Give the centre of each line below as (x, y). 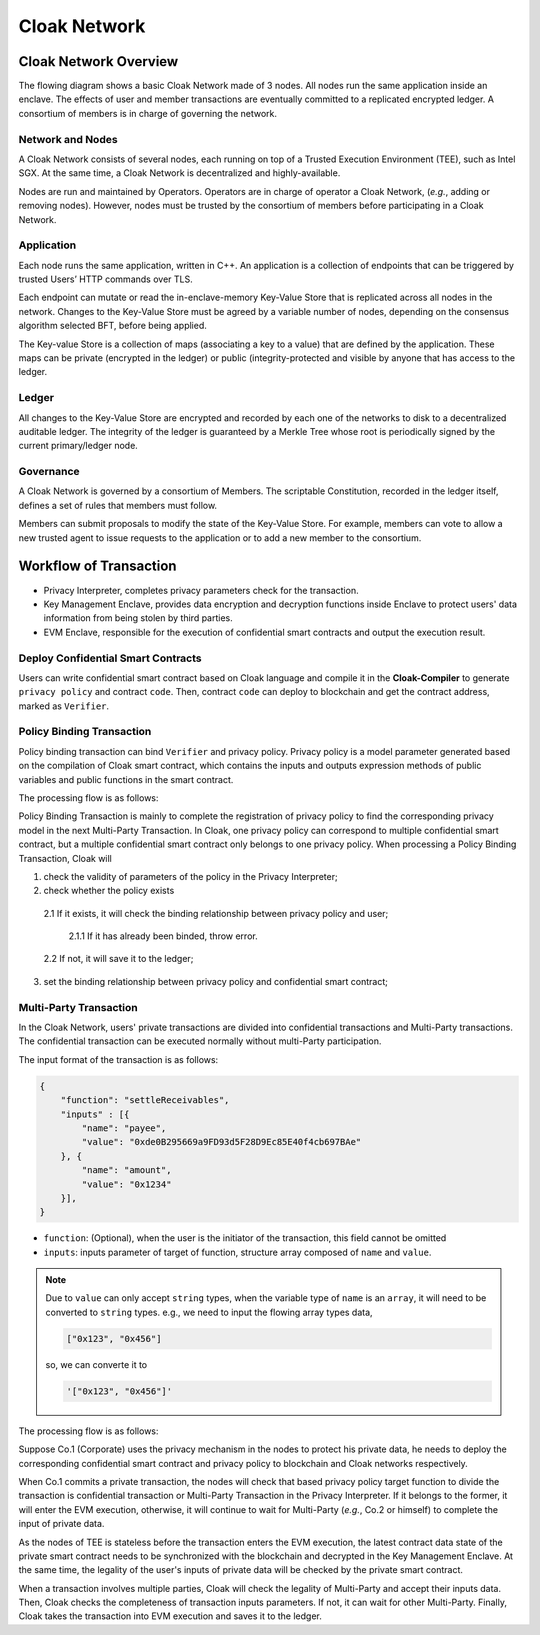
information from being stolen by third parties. (138, 618)
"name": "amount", (126, 1170)
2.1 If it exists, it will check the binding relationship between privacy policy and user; (216, 913)
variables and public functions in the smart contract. (126, 779)
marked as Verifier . (64, 706)
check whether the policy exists (109, 891)
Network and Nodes (68, 139)
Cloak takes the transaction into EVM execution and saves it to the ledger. (170, 1616)
